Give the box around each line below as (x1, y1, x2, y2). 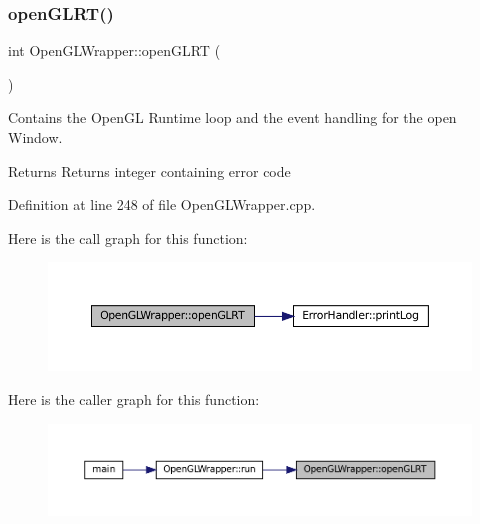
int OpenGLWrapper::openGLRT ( (8, 40, 221, 61)
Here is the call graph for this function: (8, 227, 248, 248)
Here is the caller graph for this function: (8, 388, 260, 409)
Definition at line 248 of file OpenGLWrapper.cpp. (8, 194, 316, 215)
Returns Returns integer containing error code (8, 160, 291, 181)
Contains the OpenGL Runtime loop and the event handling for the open (8, 107, 457, 128)
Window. (8, 127, 63, 147)
